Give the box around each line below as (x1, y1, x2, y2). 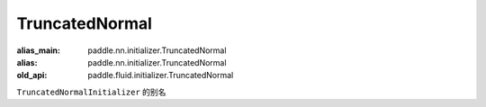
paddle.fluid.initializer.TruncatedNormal (87, 70, 234, 81)
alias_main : (16, 45, 60, 56)
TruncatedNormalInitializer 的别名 (16, 86, 166, 97)
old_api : (16, 70, 48, 81)
